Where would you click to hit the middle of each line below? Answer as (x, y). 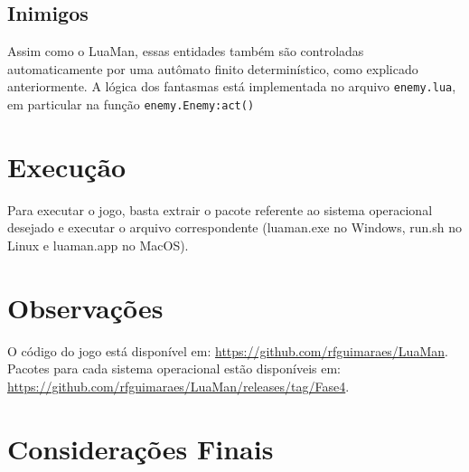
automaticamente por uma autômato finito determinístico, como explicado (213, 68)
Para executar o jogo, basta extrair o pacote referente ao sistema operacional (220, 209)
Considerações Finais (141, 448)
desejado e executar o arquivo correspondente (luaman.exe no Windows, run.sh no (234, 227)
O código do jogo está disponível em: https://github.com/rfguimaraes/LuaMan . (228, 350)
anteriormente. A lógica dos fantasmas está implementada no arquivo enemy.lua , (232, 86)
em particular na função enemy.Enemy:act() (131, 104)
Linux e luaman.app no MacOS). (98, 245)
